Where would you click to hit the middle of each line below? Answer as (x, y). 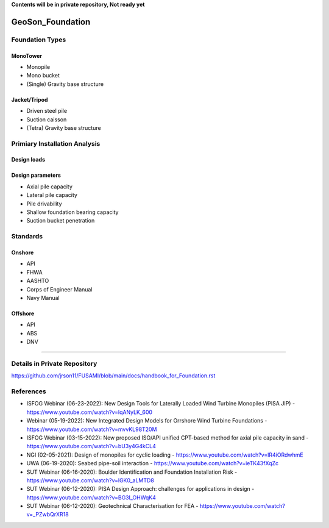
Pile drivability (44, 204)
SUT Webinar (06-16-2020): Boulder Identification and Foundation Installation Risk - (132, 472)
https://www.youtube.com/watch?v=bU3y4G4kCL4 (91, 446)
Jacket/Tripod (30, 99)
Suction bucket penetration (61, 221)
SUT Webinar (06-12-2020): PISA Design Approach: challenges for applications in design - (140, 489)
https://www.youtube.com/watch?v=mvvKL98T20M (92, 429)
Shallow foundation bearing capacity (73, 212)
